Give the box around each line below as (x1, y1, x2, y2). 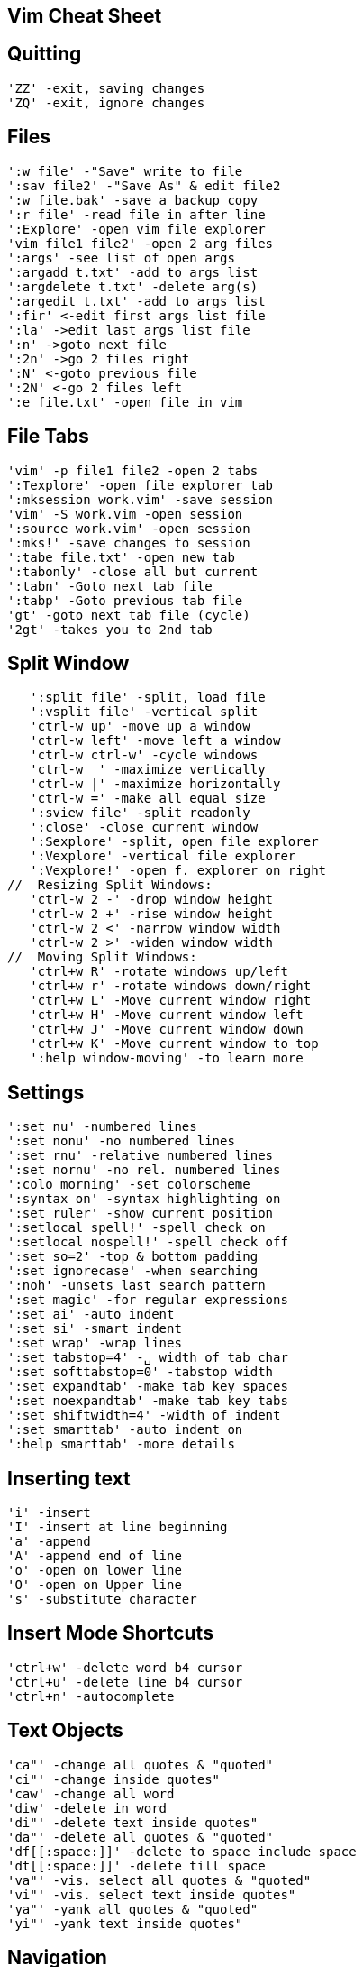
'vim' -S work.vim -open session (7, 506, 243, 521)
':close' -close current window (30, 820, 259, 835)
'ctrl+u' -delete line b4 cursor (7, 1674, 243, 1689)
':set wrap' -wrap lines (7, 1336, 182, 1351)
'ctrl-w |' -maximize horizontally (30, 777, 281, 792)
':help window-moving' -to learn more (30, 1051, 304, 1066)
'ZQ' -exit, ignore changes (7, 95, 205, 110)
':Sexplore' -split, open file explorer (30, 834, 319, 850)
